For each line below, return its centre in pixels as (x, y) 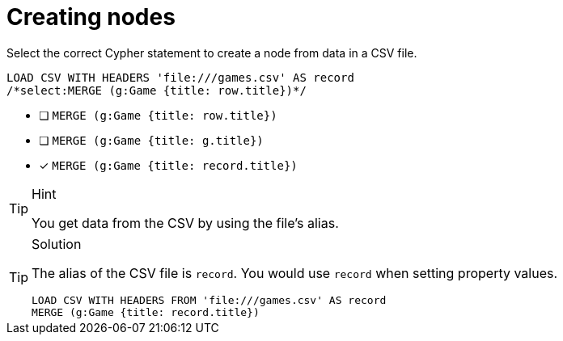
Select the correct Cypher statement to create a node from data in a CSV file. (212, 53)
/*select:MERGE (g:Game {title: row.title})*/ (157, 90)
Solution (57, 244)
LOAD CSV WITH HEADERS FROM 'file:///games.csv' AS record (209, 300)
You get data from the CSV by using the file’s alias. (185, 223)
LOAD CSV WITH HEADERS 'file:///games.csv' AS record (180, 77)
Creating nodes (91, 17)
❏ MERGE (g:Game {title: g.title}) (151, 140)
